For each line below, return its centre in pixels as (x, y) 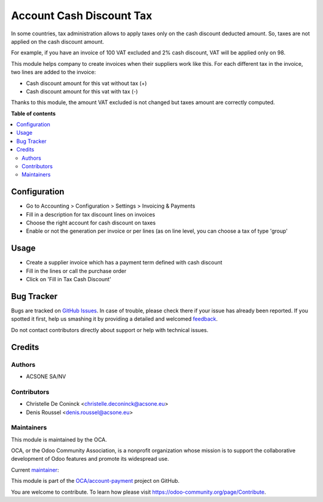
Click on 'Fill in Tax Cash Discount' (69, 279)
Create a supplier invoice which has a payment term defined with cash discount (124, 263)
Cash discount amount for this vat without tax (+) (86, 83)
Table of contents (33, 113)
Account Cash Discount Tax (82, 16)
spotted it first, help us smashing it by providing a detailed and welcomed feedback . (115, 319)
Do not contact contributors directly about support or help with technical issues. (110, 330)
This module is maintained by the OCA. (59, 439)
